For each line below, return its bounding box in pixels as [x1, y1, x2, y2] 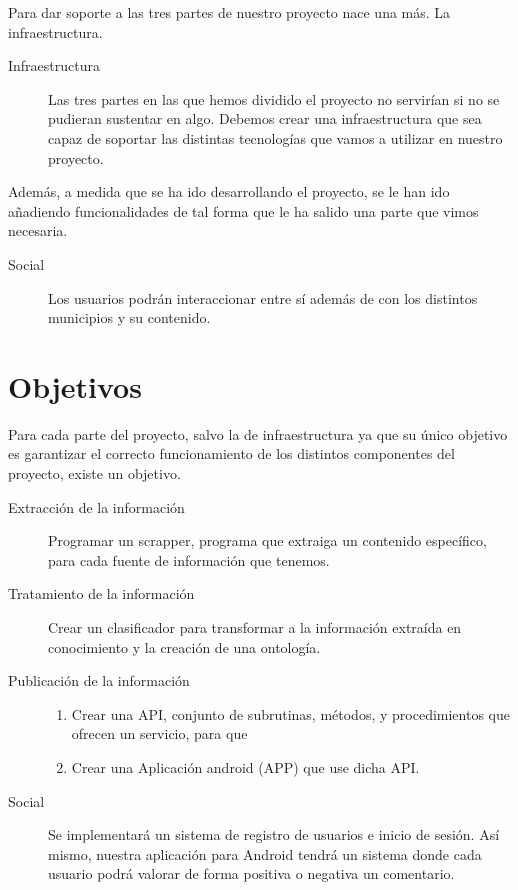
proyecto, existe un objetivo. [8, 463, 181, 484]
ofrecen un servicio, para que [71, 723, 248, 744]
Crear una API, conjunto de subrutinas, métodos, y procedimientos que [71, 703, 510, 724]
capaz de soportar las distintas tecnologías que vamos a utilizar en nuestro [48, 127, 503, 148]
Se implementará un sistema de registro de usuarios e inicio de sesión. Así [48, 824, 500, 845]
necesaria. [8, 220, 68, 241]
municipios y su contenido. [48, 307, 211, 328]
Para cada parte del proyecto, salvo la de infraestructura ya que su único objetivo [8, 423, 508, 444]
